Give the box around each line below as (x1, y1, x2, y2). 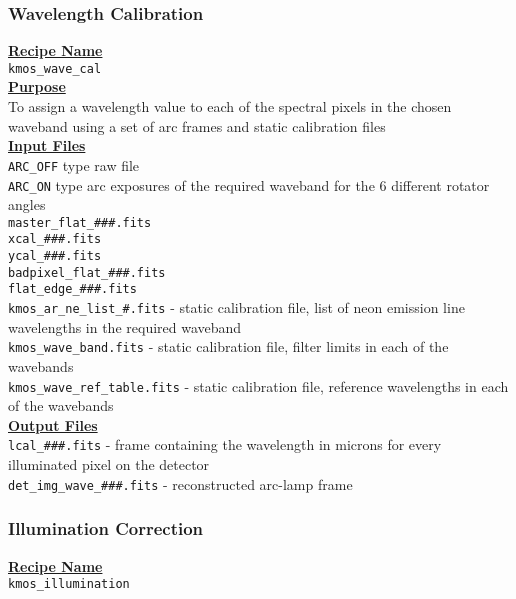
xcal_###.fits (8, 232, 102, 247)
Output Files (8, 414, 98, 435)
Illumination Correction (8, 516, 204, 541)
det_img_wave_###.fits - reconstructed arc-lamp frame (8, 473, 353, 494)
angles (8, 194, 46, 215)
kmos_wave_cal (8, 61, 102, 76)
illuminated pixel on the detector (8, 454, 210, 475)
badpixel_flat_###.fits (8, 265, 166, 280)
